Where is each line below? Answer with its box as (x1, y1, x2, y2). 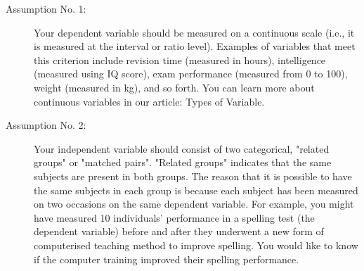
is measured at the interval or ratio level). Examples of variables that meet (34, 39, 356, 53)
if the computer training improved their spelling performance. (34, 251, 299, 266)
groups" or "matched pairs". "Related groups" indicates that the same (34, 155, 332, 170)
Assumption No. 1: (6, 1, 86, 15)
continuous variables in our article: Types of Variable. (34, 94, 265, 108)
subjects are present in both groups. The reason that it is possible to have (34, 168, 352, 183)
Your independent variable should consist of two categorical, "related (34, 141, 330, 156)
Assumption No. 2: (6, 118, 86, 132)
